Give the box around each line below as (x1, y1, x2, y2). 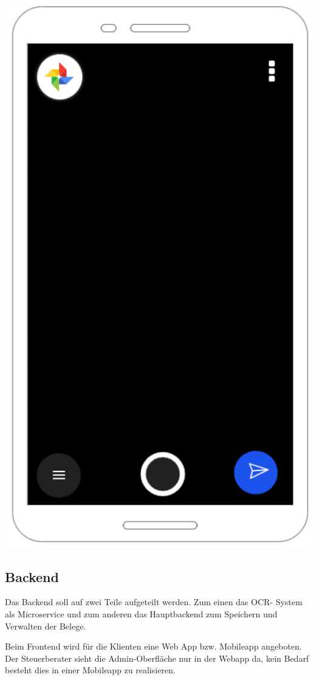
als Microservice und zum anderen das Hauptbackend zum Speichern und (5, 608, 278, 620)
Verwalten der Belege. (5, 619, 86, 632)
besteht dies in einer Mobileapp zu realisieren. (5, 664, 176, 676)
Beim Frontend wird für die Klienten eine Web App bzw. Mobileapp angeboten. (5, 640, 302, 653)
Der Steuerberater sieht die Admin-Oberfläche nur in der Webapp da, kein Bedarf (5, 651, 309, 664)
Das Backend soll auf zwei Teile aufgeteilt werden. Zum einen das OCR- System (5, 595, 303, 608)
